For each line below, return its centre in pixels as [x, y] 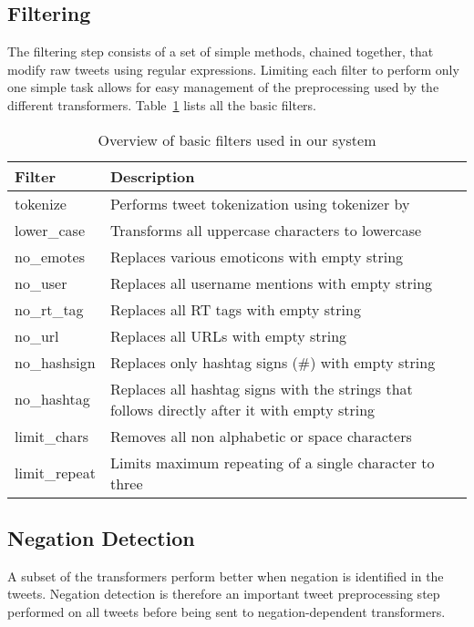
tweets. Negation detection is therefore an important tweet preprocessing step [224, 594]
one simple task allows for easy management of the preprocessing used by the [223, 87]
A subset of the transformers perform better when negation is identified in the [226, 576]
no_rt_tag [49, 309]
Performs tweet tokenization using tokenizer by [260, 203]
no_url [37, 335]
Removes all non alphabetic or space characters [261, 436]
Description [152, 176]
